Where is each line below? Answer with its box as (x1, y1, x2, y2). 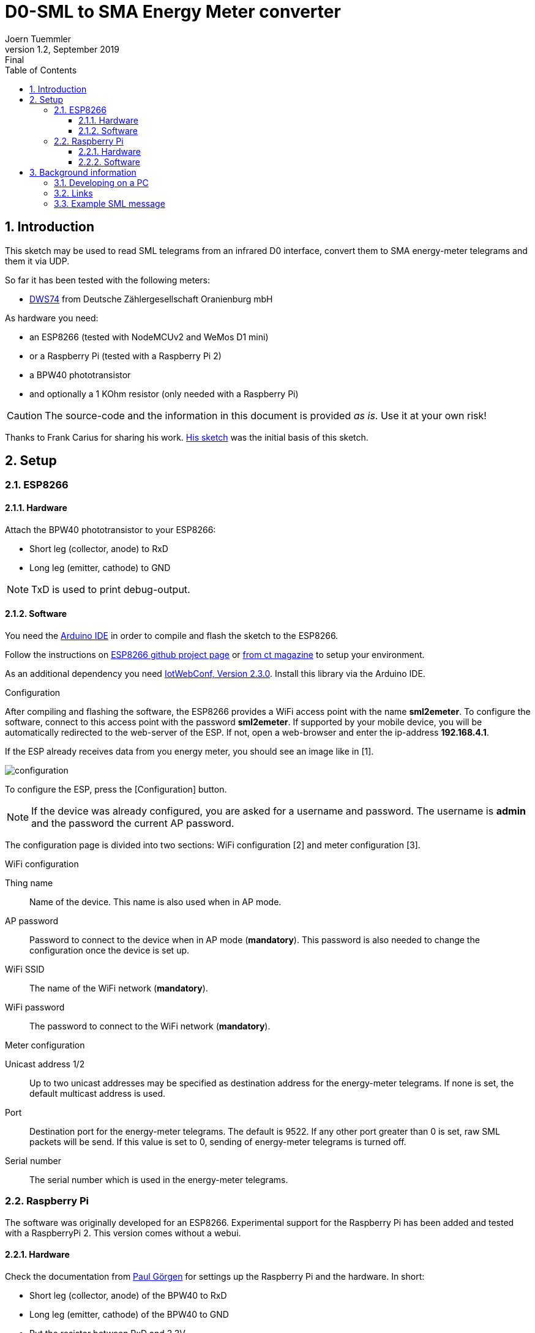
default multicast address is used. (29, 1088, 166, 1099)
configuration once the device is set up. (29, 944, 190, 955)
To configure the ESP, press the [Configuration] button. (5, 783, 227, 794)
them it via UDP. (5, 255, 70, 266)
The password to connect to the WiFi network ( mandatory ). (29, 1020, 271, 1031)
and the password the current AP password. (31, 816, 234, 829)
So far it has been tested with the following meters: (5, 274, 210, 285)
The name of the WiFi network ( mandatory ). (29, 982, 208, 993)
